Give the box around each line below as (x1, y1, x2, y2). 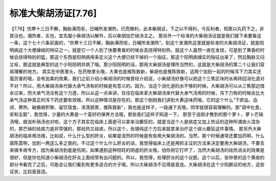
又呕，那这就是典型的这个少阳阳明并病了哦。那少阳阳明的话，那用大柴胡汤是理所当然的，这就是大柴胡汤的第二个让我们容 (9, 61, 265, 67)
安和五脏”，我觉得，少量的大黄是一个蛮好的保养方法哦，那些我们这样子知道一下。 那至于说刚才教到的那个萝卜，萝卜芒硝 (9, 111, 264, 118)
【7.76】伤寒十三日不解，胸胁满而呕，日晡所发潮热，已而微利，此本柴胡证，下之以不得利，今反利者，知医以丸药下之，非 (9, 26, 264, 32)
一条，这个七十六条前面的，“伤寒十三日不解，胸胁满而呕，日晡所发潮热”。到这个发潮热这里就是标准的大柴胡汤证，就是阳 (9, 40, 264, 46)
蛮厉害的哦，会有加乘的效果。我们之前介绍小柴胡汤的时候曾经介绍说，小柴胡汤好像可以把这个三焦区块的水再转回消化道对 (9, 76, 265, 82)
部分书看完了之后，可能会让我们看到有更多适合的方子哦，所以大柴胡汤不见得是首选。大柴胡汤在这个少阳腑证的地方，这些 (9, 161, 265, 167)
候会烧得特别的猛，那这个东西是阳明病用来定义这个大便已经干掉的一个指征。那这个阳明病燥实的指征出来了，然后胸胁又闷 (9, 54, 265, 60)
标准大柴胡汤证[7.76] (9, 8, 97, 19)
